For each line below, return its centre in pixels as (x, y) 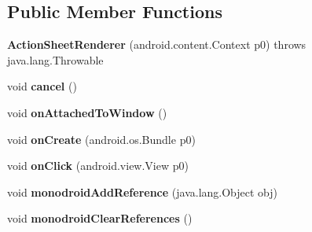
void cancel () (42, 86)
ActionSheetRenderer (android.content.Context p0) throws (157, 44)
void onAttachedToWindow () (87, 112)
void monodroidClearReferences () (100, 218)
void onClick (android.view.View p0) (98, 166)
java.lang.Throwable (55, 59)
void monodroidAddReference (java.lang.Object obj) (143, 191)
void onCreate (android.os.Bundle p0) (101, 139)
